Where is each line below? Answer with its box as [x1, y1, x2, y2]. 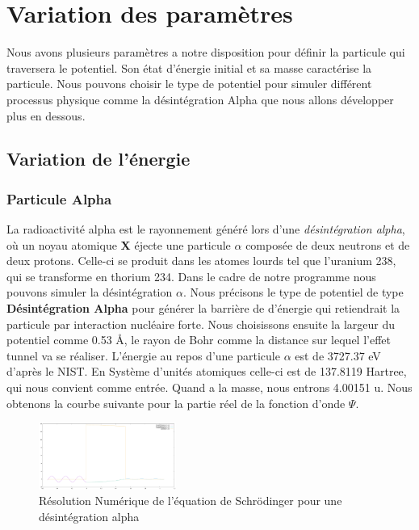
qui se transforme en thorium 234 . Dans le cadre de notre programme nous [6, 267, 376, 284]
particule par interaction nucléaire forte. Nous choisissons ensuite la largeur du [6, 315, 396, 332]
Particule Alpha [6, 188, 112, 208]
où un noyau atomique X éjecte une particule [6, 236, 231, 253]
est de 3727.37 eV [295, 347, 381, 364]
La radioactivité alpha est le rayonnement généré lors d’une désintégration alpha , [6, 221, 405, 238]
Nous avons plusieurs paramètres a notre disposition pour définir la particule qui [6, 44, 405, 61]
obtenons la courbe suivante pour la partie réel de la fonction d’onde [6, 394, 346, 411]
